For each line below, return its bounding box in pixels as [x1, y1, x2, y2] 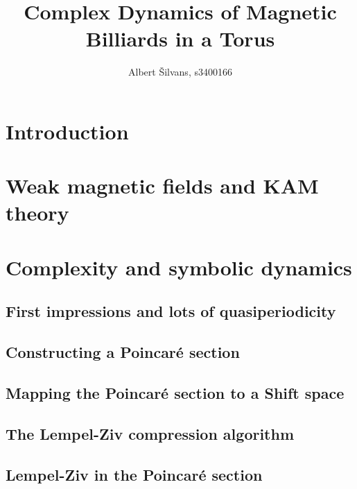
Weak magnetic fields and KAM [6, 171, 319, 200]
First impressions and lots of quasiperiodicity [6, 300, 336, 322]
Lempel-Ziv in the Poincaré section [6, 463, 263, 485]
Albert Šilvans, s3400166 [128, 65, 232, 79]
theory [6, 198, 69, 227]
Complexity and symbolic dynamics [6, 252, 352, 281]
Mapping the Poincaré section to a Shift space [6, 381, 345, 403]
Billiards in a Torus [85, 24, 275, 53]
